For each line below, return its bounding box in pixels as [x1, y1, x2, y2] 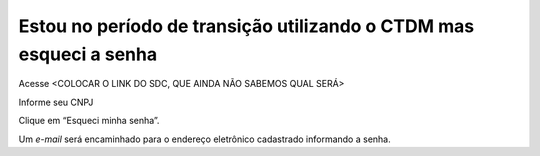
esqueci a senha [18, 43, 158, 65]
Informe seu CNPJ [18, 96, 94, 108]
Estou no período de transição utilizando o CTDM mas [18, 15, 475, 37]
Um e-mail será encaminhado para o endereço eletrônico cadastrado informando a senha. [18, 133, 391, 145]
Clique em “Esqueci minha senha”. [18, 115, 160, 127]
